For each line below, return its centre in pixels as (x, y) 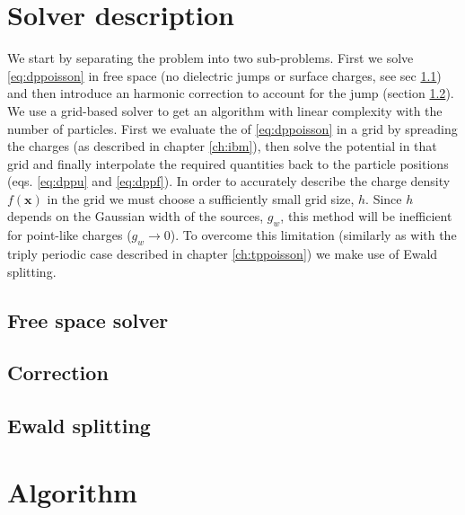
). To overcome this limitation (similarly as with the (313, 235)
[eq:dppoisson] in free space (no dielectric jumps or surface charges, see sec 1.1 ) (224, 75)
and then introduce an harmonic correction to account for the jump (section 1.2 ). (231, 93)
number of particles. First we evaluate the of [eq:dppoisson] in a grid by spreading (232, 128)
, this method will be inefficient (366, 216)
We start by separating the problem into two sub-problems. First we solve (211, 58)
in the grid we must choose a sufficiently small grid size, (201, 198)
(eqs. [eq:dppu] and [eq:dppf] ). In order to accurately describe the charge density (229, 181)
